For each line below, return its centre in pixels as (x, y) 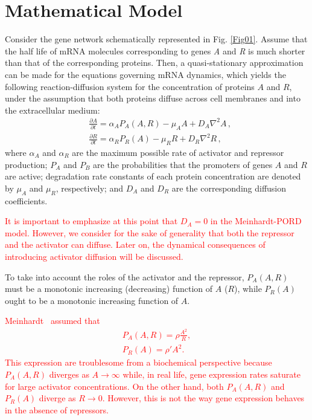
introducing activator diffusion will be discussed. (94, 256)
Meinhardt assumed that (53, 321)
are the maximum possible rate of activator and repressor (178, 152)
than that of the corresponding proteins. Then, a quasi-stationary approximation (154, 63)
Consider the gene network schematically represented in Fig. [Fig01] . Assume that (156, 39)
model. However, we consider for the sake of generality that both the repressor (150, 232)
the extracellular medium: (53, 110)
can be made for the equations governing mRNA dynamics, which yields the (145, 74)
